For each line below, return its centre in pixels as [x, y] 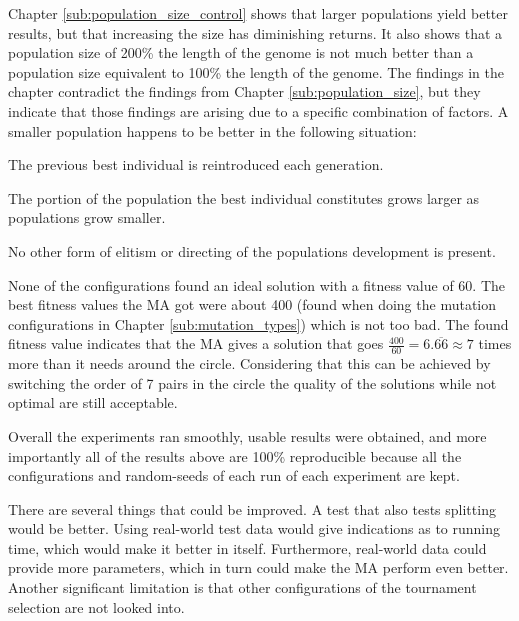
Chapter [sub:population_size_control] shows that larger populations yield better [258, 13]
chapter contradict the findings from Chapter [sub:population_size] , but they [244, 91]
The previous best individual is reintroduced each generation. [196, 164]
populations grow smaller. [87, 217]
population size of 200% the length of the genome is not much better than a [241, 52]
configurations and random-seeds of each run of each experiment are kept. [234, 475]
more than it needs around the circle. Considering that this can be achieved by [249, 363]
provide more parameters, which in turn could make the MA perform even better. [258, 567]
